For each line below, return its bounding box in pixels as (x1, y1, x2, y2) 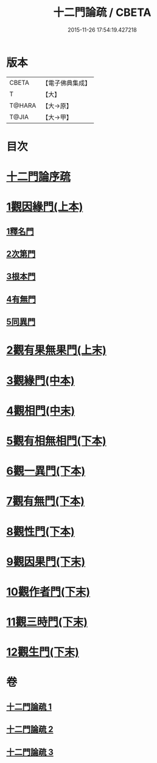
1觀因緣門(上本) (6, 200, 83, 214)
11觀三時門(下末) (6, 615, 88, 629)
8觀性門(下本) (6, 525, 75, 539)
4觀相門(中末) (6, 404, 75, 418)
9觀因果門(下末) (6, 554, 86, 568)
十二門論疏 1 (6, 701, 52, 712)
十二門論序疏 (6, 170, 71, 184)
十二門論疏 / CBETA (53, 5, 152, 20)
